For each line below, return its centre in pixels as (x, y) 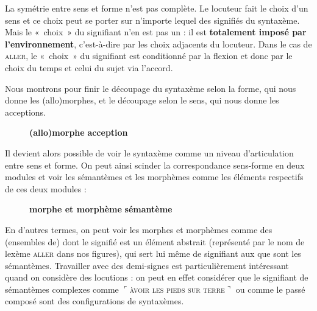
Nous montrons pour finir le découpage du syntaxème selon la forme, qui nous (151, 88)
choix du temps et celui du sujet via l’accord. (89, 67)
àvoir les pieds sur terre (177, 289)
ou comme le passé (270, 289)
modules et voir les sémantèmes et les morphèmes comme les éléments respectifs (154, 177)
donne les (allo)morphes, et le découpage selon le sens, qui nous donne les (142, 100)
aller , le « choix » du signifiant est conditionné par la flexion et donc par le (149, 56)
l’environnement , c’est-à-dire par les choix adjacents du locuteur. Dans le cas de (158, 44)
